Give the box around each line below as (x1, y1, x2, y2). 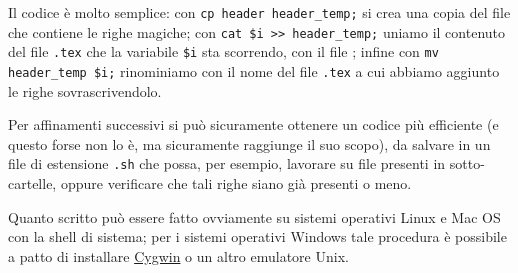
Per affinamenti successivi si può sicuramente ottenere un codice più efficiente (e (8, 114, 499, 135)
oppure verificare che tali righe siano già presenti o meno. (60, 173, 412, 194)
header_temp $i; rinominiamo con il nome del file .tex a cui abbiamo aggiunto (8, 60, 500, 81)
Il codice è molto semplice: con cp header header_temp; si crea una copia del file (8, 2, 511, 22)
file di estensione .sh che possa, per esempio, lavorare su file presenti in (8, 153, 446, 174)
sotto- (449, 153, 485, 174)
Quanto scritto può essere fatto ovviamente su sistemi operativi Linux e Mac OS (8, 206, 501, 227)
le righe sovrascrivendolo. (8, 80, 162, 101)
